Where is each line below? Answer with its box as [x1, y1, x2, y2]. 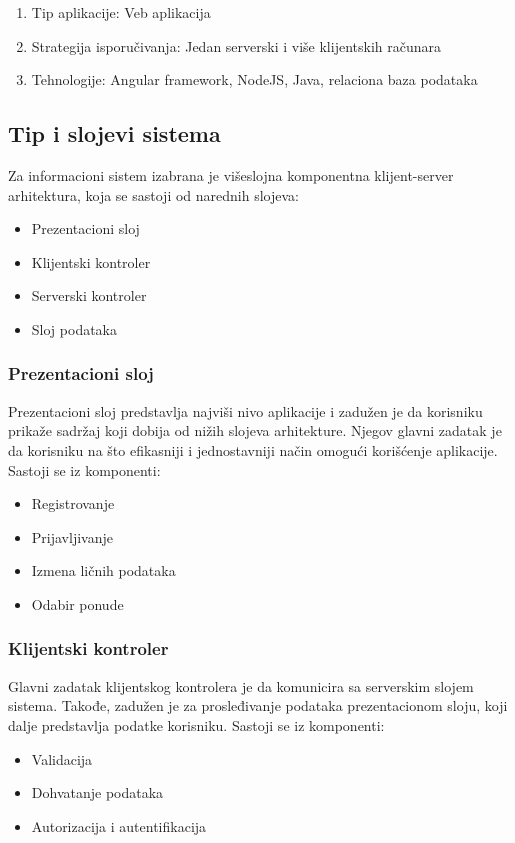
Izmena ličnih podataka [31, 560, 176, 581]
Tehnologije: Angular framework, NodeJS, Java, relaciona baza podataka [31, 69, 478, 90]
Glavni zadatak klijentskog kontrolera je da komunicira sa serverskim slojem [8, 675, 474, 696]
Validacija [31, 748, 93, 769]
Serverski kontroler [31, 285, 147, 306]
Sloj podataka [31, 318, 118, 339]
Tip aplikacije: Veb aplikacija [31, 2, 211, 22]
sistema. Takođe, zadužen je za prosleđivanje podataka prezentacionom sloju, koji [8, 695, 508, 716]
